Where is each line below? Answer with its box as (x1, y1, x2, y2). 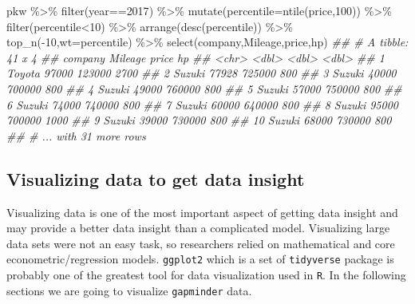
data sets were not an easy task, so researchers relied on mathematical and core (6, 235, 395, 251)
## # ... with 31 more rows (6, 127, 146, 144)
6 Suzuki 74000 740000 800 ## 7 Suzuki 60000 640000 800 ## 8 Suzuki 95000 (6, 96, 398, 113)
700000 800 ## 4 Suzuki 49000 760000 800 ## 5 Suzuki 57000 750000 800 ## (6, 80, 402, 97)
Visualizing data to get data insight (6, 166, 305, 191)
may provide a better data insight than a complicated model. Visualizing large (6, 219, 390, 236)
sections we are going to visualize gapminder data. (6, 282, 252, 298)
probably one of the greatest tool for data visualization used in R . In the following (6, 266, 406, 282)
